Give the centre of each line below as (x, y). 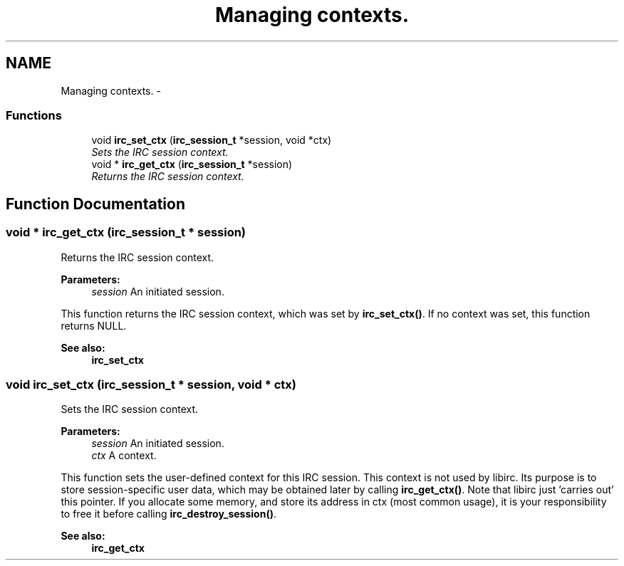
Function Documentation (95, 204)
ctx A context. (124, 456)
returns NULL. (94, 325)
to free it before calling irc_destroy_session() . (168, 514)
